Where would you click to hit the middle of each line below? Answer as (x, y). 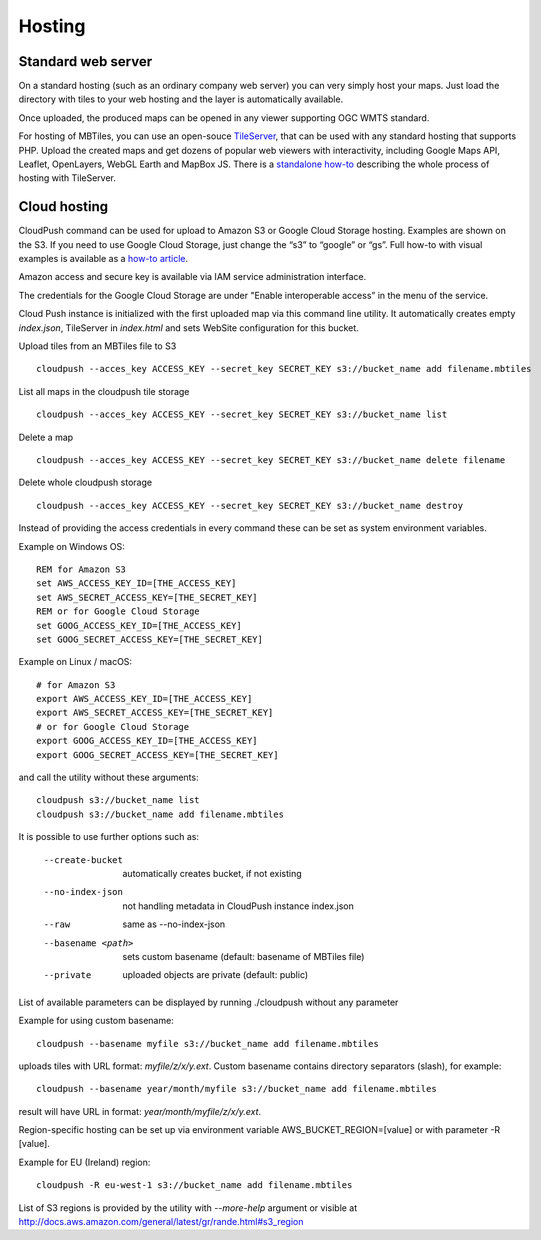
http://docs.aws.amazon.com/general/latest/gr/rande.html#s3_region (161, 1222)
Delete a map (46, 437)
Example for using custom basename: (96, 1021)
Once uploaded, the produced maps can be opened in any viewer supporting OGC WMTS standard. (224, 117)
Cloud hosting (63, 206)
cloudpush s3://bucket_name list (118, 800)
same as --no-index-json (174, 924)
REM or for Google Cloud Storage (118, 611)
